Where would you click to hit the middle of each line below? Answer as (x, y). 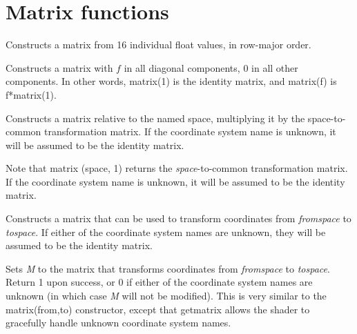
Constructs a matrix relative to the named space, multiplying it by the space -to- (176, 118)
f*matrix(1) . (31, 94)
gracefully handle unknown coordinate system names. (118, 323)
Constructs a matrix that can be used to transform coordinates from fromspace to (178, 218)
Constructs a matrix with (59, 67)
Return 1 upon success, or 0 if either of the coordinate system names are (159, 282)
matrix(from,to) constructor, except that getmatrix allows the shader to (158, 309)
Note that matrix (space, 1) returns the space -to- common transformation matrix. (177, 168)
